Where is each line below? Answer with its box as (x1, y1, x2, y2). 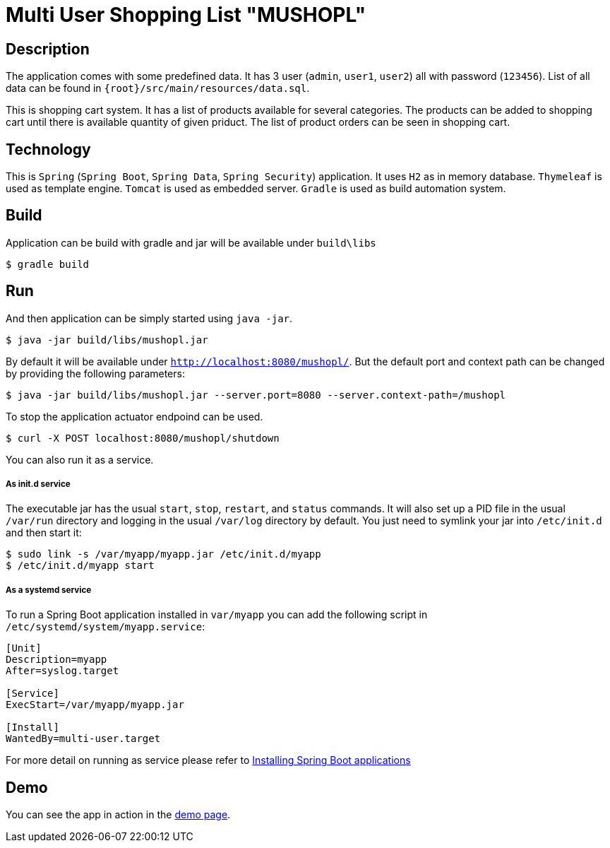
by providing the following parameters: (6, 367, 185, 379)
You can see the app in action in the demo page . (6, 808, 231, 821)
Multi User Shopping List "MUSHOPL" (6, 3, 366, 27)
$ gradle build (6, 258, 90, 270)
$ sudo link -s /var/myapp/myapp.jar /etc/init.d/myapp (6, 548, 321, 560)
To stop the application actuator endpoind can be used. (6, 410, 263, 423)
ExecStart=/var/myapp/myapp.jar (6, 699, 184, 711)
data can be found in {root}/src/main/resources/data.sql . (6, 82, 310, 95)
